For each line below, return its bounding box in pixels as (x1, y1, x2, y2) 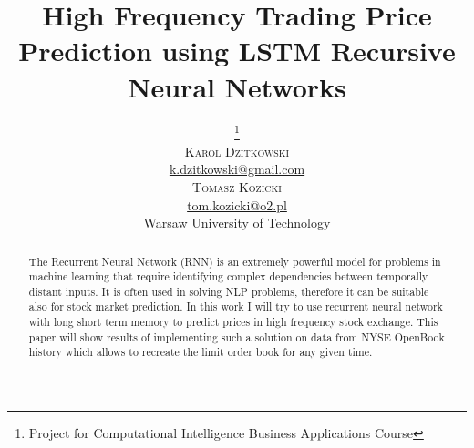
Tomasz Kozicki (192, 177, 282, 196)
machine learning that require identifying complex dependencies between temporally (28, 269, 428, 284)
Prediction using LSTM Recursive (18, 32, 456, 69)
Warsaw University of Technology (143, 213, 331, 232)
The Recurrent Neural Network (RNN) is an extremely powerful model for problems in (28, 253, 441, 269)
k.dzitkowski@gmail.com (169, 159, 305, 178)
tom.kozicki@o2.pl (187, 195, 287, 214)
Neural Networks (128, 67, 346, 105)
